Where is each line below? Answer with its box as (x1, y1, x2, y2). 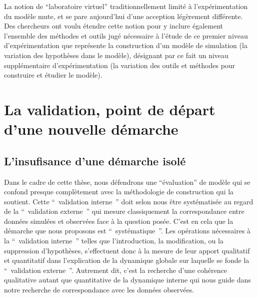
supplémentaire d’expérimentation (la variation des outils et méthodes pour (4, 60, 235, 70)
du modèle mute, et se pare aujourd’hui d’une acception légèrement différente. (4, 11, 243, 21)
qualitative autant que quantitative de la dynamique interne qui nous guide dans (4, 274, 251, 285)
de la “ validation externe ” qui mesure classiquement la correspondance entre (4, 206, 244, 216)
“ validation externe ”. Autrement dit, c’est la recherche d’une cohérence (4, 264, 227, 275)
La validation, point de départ (4, 99, 215, 119)
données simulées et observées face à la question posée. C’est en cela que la (4, 215, 233, 226)
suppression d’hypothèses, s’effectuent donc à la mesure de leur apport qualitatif (4, 245, 250, 255)
